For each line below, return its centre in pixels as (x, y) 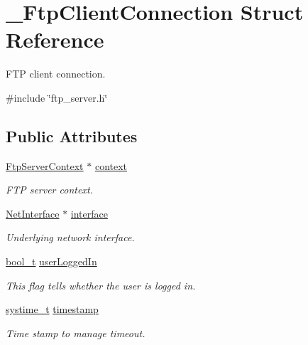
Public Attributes (72, 136)
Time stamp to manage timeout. (76, 333)
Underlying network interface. (70, 237)
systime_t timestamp (52, 309)
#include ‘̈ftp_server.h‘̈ (57, 97)
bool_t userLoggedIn (51, 261)
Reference (55, 39)
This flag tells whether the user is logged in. (101, 285)
